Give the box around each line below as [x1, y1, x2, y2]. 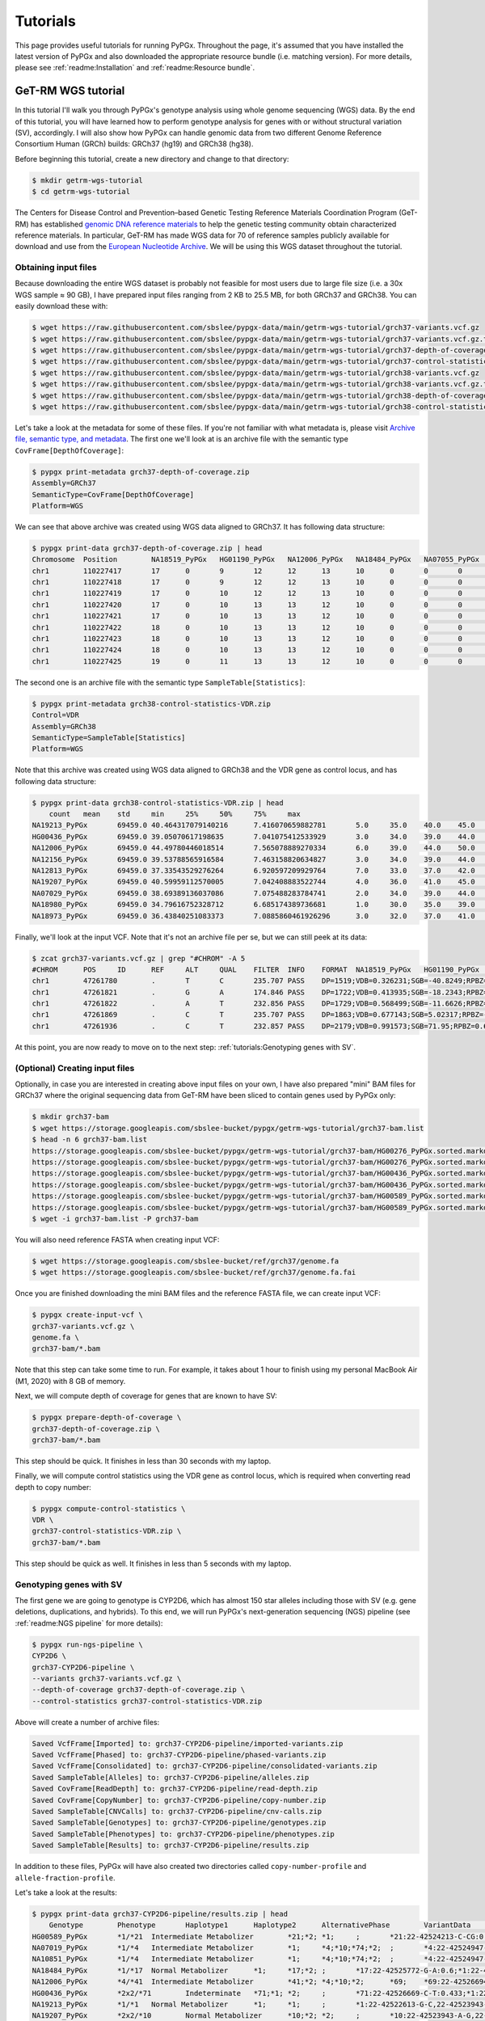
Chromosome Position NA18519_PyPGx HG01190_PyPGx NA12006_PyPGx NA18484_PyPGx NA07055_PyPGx [32, 555, 480, 564]
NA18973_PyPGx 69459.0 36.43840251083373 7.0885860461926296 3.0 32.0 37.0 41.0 [32, 911, 476, 921]
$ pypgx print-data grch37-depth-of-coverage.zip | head [32, 543, 263, 553]
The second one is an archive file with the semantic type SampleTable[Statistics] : [15, 677, 306, 687]
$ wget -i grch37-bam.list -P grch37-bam [32, 1213, 199, 1223]
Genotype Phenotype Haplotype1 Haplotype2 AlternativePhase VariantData [48, 1921, 471, 1930]
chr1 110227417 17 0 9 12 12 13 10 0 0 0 [32, 566, 462, 576]
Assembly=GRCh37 [32, 479, 97, 488]
